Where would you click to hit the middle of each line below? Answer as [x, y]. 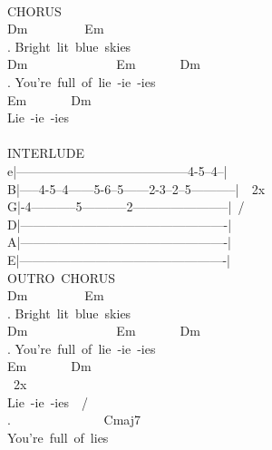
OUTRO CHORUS [61, 277]
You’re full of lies [58, 437]
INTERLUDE [46, 153]
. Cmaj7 [74, 420]
